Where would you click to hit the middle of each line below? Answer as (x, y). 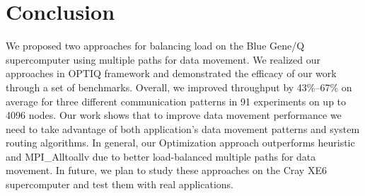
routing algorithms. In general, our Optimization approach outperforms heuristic (180, 143)
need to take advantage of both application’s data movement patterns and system (183, 128)
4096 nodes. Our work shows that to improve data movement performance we (174, 115)
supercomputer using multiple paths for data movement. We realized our (163, 59)
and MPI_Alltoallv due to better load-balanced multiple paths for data (161, 156)
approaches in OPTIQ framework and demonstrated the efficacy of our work (171, 73)
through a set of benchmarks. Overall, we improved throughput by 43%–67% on (179, 87)
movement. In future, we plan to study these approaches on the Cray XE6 (166, 170)
